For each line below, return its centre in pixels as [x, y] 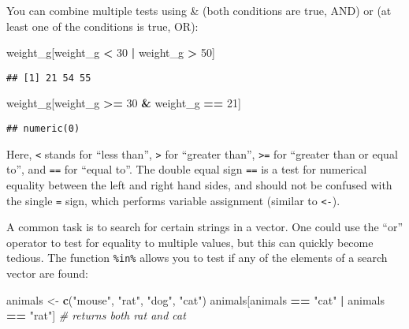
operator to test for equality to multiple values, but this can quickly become [190, 242]
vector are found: [47, 273]
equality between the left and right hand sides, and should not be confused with [199, 185]
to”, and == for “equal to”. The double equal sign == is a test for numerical [187, 169]
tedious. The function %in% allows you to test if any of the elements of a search [197, 258]
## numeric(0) [43, 129]
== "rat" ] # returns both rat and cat [96, 315]
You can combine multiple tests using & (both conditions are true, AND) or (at [199, 10]
